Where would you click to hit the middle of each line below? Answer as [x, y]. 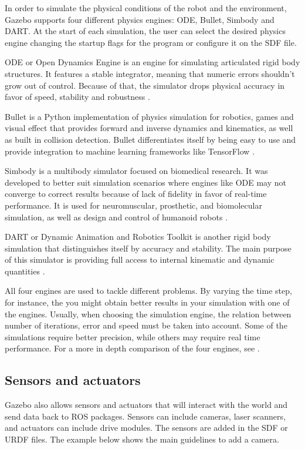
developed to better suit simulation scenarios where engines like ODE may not [145, 182]
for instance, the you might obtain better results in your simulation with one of [147, 302]
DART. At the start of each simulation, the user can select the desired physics [145, 31]
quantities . [25, 271]
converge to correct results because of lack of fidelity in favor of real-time [136, 194]
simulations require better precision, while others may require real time [133, 336]
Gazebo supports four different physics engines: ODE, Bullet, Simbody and [140, 19]
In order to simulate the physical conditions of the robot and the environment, [146, 8]
